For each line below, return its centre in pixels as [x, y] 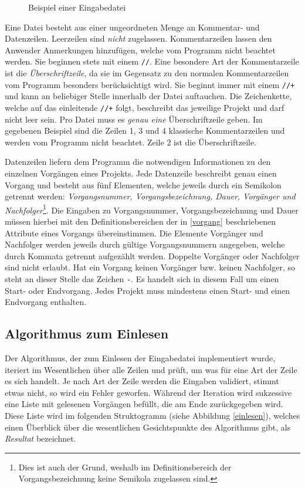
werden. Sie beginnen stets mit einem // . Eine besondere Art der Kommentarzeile [152, 61]
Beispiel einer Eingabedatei [77, 7]
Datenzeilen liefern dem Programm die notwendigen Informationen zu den [138, 162]
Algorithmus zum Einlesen [87, 333]
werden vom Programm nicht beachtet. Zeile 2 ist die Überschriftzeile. [131, 142]
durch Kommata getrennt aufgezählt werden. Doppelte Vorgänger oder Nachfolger [152, 255]
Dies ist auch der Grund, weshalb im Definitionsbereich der [125, 467]
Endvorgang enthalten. [46, 302]
